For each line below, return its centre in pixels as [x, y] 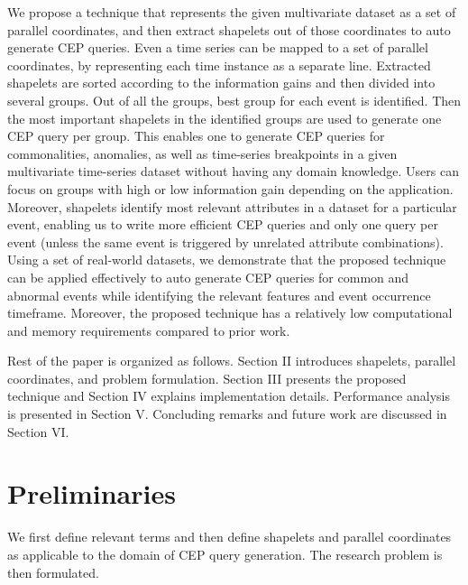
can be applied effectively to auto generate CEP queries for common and [208, 277]
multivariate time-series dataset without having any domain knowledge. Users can [233, 171]
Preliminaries [92, 493]
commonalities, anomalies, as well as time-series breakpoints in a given [202, 153]
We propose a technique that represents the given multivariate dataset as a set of [232, 12]
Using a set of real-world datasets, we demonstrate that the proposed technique [227, 260]
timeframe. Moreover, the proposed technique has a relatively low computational [230, 313]
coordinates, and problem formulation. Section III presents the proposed [207, 378]
